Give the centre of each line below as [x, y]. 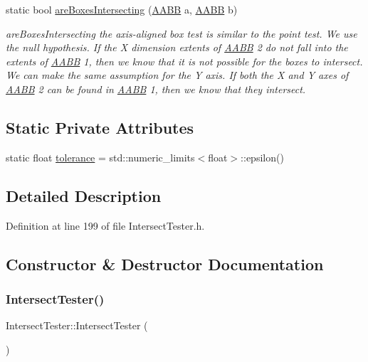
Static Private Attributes [100, 127]
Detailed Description [84, 195]
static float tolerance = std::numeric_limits [100, 157]
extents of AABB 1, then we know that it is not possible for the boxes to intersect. [184, 61]
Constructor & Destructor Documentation [165, 263]
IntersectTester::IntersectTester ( [77, 325]
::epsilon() [262, 157]
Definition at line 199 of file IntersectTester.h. [105, 225]
